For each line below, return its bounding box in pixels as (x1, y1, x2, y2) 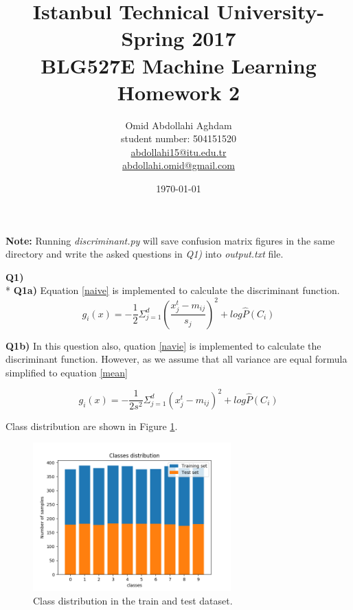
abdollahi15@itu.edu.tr (130, 144, 227, 159)
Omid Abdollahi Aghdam (125, 117, 232, 132)
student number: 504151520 (120, 131, 237, 146)
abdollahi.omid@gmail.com (122, 158, 235, 172)
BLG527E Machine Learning (41, 51, 317, 79)
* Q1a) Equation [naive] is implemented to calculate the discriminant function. (5, 283, 340, 297)
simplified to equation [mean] (5, 365, 128, 379)
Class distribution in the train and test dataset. (33, 594, 233, 607)
